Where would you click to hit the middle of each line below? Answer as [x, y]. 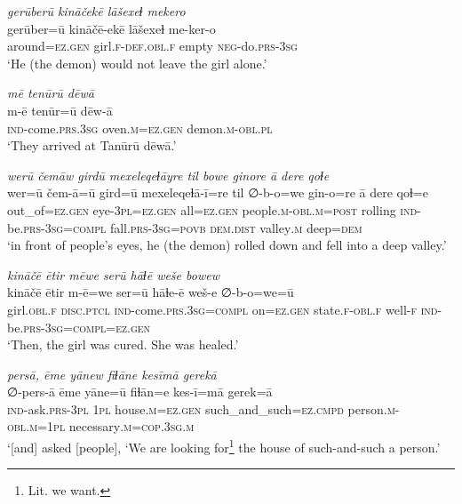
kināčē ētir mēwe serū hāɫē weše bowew [113, 274]
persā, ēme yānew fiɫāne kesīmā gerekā [112, 374]
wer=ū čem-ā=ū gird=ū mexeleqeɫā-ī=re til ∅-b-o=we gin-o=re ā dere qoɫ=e [218, 192]
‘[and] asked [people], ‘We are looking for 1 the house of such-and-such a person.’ [224, 446]
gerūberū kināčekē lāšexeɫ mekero [96, 11]
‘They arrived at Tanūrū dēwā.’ [92, 145]
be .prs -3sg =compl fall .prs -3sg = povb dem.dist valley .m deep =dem [185, 227]
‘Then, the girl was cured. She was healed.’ [123, 344]
